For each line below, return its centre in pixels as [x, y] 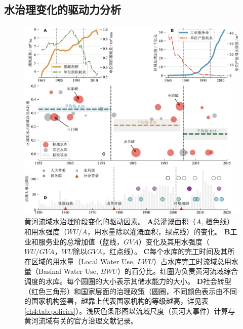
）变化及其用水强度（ [174, 241]
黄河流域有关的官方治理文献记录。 [81, 321]
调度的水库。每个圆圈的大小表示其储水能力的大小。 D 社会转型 [128, 281]
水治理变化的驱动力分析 [63, 9]
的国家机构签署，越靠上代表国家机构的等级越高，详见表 [116, 301]
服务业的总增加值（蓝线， [81, 241]
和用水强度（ [46, 232]
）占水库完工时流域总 [189, 261]
